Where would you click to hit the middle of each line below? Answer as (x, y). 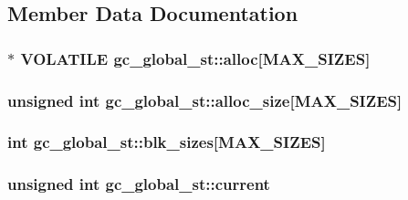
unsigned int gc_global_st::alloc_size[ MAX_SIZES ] (205, 100)
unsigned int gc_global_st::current (139, 184)
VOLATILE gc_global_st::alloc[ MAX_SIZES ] (195, 58)
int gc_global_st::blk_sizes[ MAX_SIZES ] (167, 142)
